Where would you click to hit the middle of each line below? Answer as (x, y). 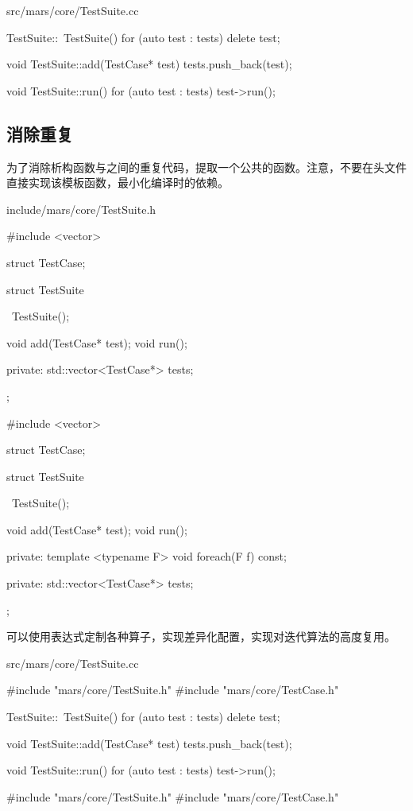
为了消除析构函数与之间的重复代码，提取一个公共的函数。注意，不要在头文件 (206, 167)
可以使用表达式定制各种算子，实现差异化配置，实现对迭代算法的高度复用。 (201, 636)
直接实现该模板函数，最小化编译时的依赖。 (118, 182)
